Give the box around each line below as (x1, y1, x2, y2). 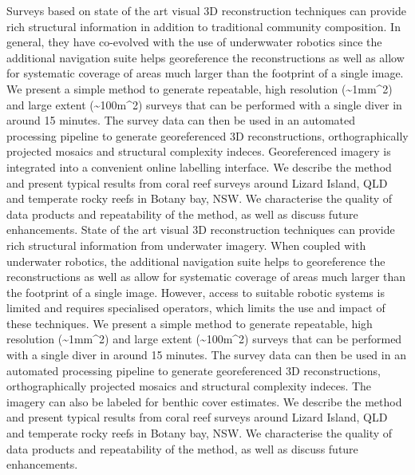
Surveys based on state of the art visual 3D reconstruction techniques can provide (6, 2, 406, 18)
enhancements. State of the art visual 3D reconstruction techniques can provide (6, 221, 395, 238)
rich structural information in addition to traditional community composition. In (6, 18, 401, 34)
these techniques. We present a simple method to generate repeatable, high (6, 315, 373, 331)
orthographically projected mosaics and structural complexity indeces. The (6, 378, 372, 394)
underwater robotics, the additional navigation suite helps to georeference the (6, 252, 385, 269)
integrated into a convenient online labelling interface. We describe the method (6, 158, 392, 175)
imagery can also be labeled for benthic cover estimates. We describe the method (6, 393, 402, 410)
